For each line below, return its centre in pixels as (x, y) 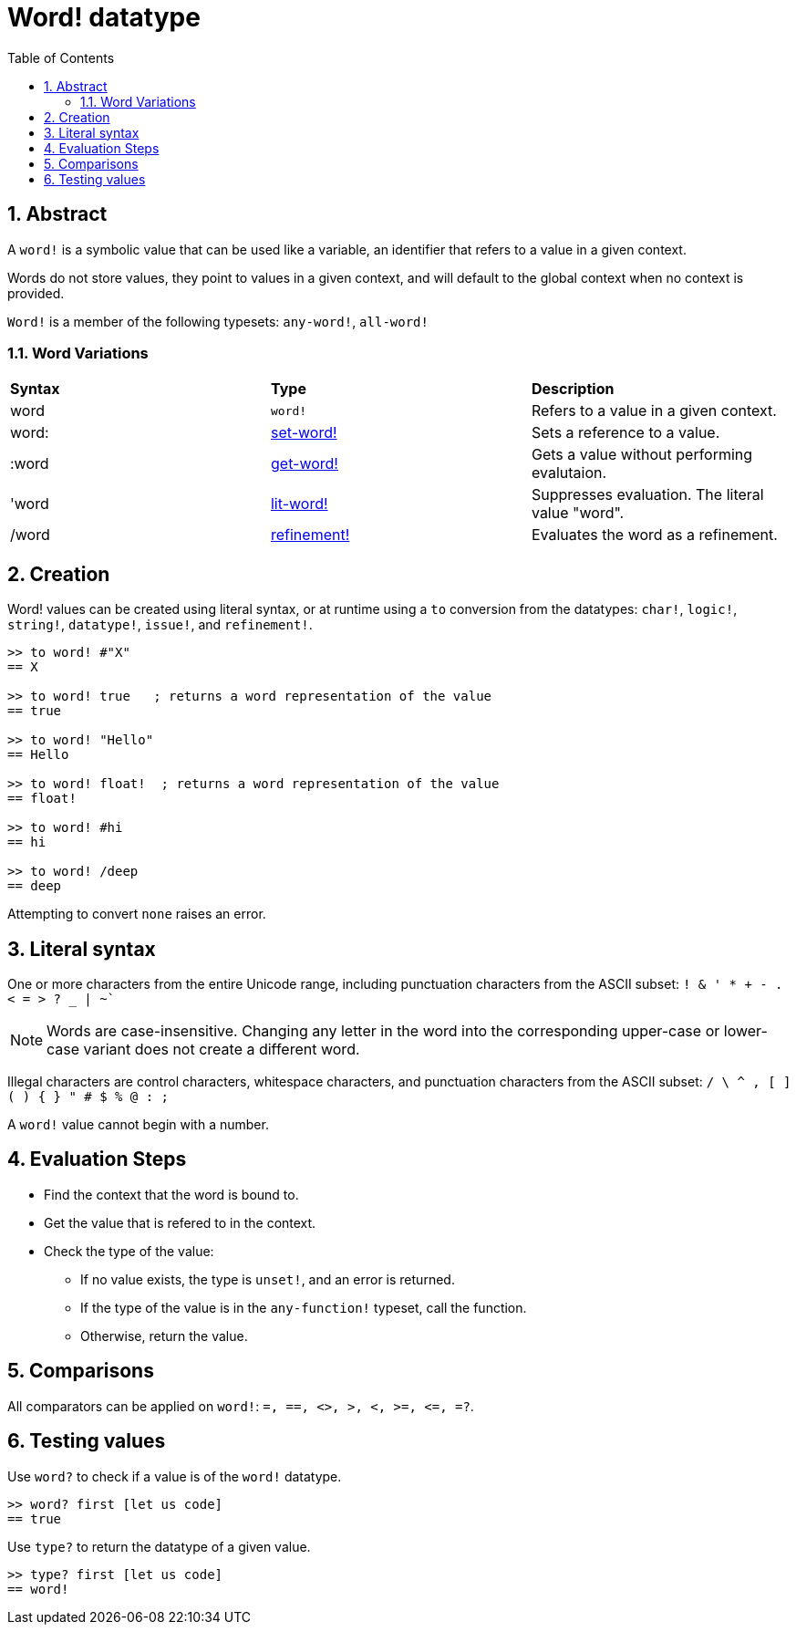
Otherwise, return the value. (164, 1336)
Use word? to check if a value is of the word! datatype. (175, 1476)
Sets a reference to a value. (625, 433)
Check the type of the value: (129, 1251)
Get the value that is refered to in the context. (180, 1222)
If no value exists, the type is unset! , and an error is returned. (268, 1279)
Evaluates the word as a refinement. (654, 535)
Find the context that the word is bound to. (171, 1194)
